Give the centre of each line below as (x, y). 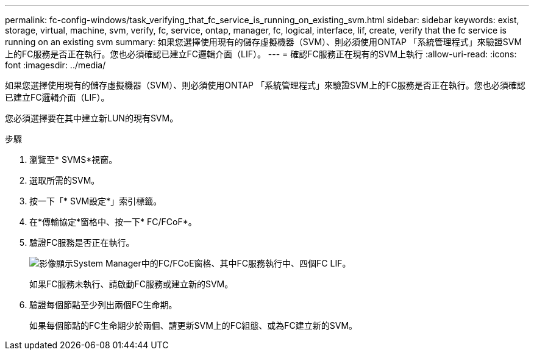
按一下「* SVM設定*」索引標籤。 (96, 201)
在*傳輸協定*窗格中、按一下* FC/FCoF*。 (113, 222)
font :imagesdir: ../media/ (55, 65)
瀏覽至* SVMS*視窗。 (73, 160)
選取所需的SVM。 (65, 180)
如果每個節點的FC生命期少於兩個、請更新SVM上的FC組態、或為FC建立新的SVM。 (194, 325)
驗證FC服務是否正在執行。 (82, 242)
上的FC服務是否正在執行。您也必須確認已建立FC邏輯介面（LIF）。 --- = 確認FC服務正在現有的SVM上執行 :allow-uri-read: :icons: (261, 54)
